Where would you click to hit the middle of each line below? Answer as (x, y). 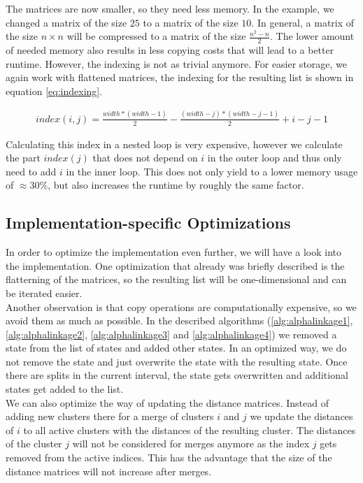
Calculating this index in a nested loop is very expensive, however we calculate (174, 144)
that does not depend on (145, 158)
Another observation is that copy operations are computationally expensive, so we (181, 307)
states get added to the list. (65, 389)
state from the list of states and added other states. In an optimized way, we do (176, 348)
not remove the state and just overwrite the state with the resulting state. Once (177, 361)
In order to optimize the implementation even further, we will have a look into (174, 252)
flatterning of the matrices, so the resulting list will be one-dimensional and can (176, 279)
